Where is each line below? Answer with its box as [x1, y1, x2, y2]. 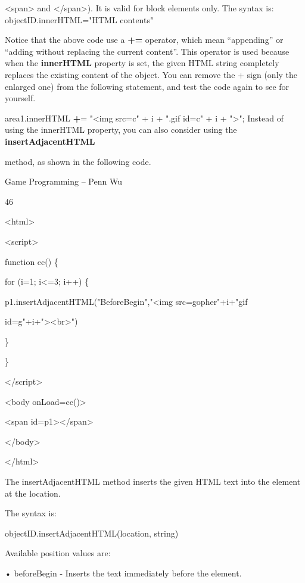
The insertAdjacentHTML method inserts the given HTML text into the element [5, 475, 301, 488]
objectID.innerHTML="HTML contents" [5, 13, 154, 26]
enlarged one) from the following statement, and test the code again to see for [5, 80, 290, 92]
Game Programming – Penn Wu [5, 175, 122, 188]
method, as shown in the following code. [5, 155, 151, 167]
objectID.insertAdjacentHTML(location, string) [5, 526, 179, 539]
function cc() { [5, 255, 58, 267]
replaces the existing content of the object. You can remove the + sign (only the [5, 68, 298, 80]
